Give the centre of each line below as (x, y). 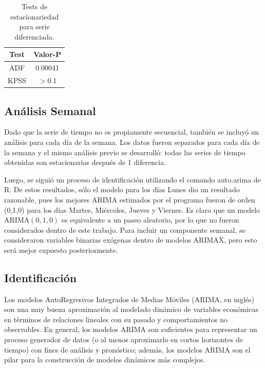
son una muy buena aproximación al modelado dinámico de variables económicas (131, 309)
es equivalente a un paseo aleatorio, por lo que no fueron (150, 220)
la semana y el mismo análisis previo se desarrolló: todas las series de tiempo (125, 152)
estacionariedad (34, 16)
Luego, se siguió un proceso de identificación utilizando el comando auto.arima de (132, 179)
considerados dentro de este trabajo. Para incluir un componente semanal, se (125, 229)
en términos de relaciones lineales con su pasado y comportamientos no (116, 319)
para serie (34, 26)
